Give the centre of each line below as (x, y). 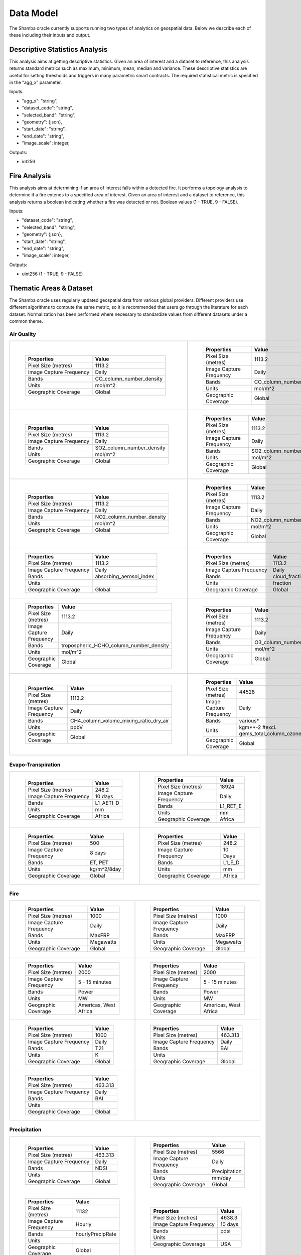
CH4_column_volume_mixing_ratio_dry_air (120, 721)
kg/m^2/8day (106, 869)
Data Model (34, 13)
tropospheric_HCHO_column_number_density (115, 646)
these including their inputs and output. (50, 35)
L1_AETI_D (107, 803)
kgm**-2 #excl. (258, 727)
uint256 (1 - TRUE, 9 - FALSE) (52, 274)
